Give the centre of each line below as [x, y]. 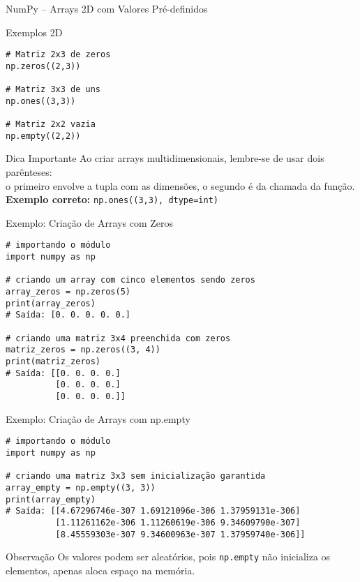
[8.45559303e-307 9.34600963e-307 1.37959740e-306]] [180, 534]
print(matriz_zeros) [53, 362]
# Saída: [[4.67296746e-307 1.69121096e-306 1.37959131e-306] [153, 511]
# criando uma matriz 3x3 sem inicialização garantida [136, 476]
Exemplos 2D [34, 32]
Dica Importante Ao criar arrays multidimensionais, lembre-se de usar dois [165, 158]
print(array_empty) [51, 499]
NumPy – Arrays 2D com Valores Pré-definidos [107, 8]
